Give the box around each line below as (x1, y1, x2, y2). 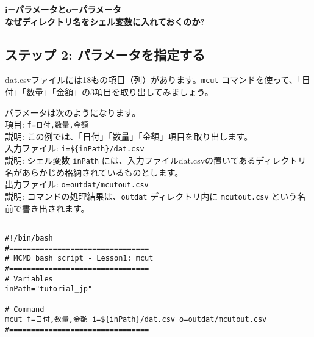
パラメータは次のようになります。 (5, 106, 141, 118)
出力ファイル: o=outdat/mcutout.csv (5, 178, 149, 190)
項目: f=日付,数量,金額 (5, 118, 88, 131)
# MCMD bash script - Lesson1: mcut (5, 254, 154, 263)
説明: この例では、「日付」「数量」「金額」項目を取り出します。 (5, 129, 253, 142)
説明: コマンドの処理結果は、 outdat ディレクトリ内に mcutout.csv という (5, 190, 298, 203)
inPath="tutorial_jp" (5, 284, 93, 294)
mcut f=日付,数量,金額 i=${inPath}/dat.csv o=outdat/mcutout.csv (5, 315, 267, 324)
